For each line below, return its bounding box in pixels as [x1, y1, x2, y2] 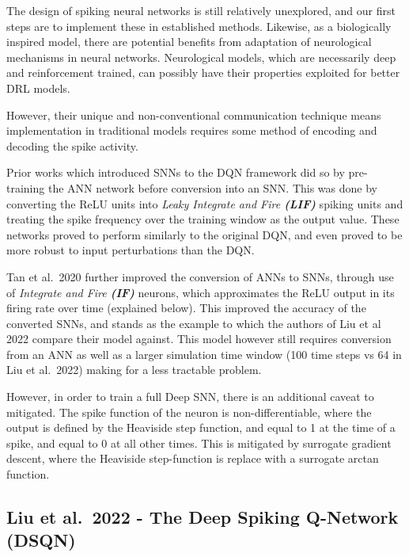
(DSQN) [6, 528, 76, 552]
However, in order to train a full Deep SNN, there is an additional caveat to [6, 388, 374, 405]
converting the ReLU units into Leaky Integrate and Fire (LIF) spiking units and [6, 195, 403, 212]
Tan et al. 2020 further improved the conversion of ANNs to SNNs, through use [6, 268, 394, 284]
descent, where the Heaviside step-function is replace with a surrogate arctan [6, 450, 379, 467]
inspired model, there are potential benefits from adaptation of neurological [6, 33, 372, 50]
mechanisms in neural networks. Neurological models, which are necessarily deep [6, 48, 396, 65]
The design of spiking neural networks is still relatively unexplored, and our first [6, 2, 396, 18]
